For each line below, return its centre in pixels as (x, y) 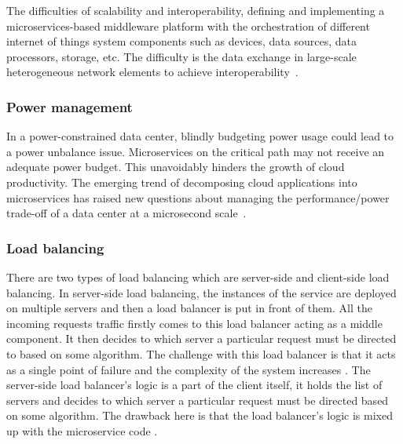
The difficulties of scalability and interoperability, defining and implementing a (196, 10)
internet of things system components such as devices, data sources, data (181, 41)
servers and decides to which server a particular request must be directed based (198, 400)
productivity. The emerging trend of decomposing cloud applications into (182, 182)
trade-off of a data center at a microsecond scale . (126, 213)
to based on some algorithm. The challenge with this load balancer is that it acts (201, 353)
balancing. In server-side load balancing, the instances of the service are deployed (201, 292)
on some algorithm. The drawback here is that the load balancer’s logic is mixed (200, 415)
